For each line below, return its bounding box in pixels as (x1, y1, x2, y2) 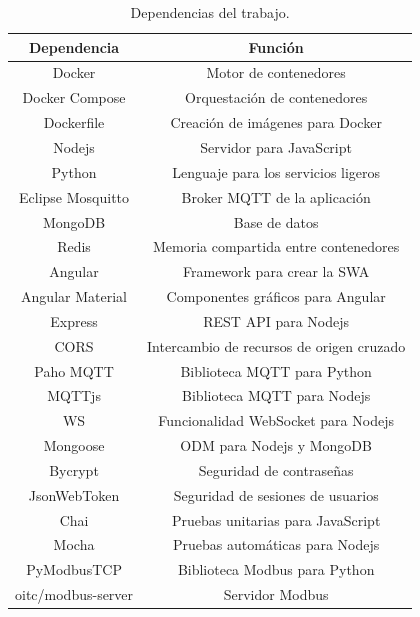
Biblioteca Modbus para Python (177, 559, 375, 580)
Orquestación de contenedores (185, 87, 368, 108)
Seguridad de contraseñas (198, 459, 354, 480)
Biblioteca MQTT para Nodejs (182, 385, 371, 406)
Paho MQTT (34, 360, 114, 381)
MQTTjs (47, 385, 101, 406)
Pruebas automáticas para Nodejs (173, 534, 380, 555)
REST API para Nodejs (203, 310, 350, 331)
